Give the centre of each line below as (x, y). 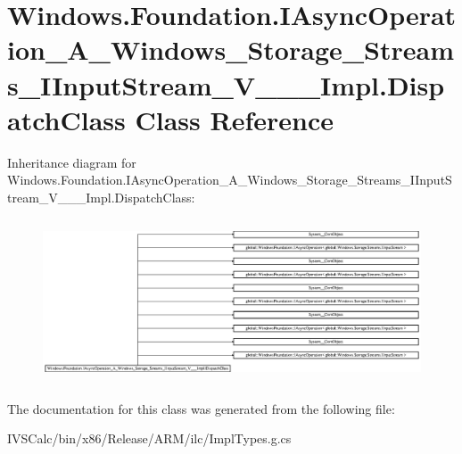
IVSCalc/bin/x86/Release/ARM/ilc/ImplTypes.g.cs (149, 438)
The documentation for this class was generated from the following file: (201, 408)
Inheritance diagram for (72, 162)
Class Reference (234, 119)
